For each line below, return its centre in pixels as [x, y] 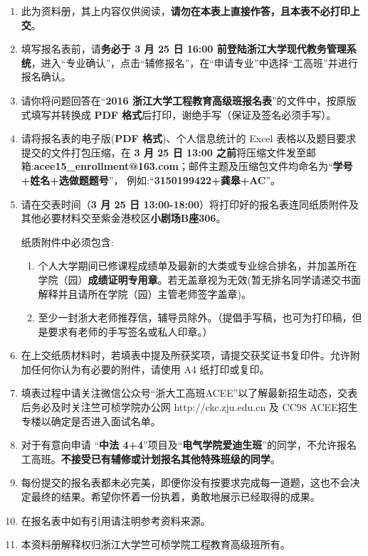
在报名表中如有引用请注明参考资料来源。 [116, 520]
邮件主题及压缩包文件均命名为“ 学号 [270, 166]
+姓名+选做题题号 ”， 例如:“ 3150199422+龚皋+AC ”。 [151, 180]
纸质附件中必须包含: [67, 241]
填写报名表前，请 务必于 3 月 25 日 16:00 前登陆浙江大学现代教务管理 [184, 49]
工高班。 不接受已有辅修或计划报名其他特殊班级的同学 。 [151, 458]
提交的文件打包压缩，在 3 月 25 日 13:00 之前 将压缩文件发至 [164, 152]
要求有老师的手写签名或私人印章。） [130, 331]
